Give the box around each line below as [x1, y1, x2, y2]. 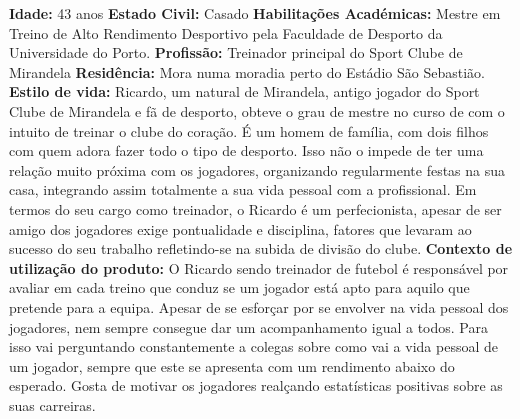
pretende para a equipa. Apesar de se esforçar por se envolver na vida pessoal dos [9, 296, 509, 317]
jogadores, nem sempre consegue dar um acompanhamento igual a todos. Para [9, 316, 488, 337]
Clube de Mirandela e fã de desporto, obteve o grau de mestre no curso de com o [9, 100, 505, 121]
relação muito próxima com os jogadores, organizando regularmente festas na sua [9, 159, 506, 180]
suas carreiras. [9, 394, 96, 415]
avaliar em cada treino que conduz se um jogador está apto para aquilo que [9, 277, 470, 298]
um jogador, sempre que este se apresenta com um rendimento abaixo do [9, 355, 455, 376]
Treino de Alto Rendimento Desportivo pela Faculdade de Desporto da [9, 22, 443, 43]
